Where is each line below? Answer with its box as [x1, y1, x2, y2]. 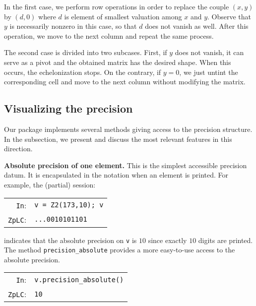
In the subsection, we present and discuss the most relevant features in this [4, 133, 232, 144]
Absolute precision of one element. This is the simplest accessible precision [4, 160, 247, 170]
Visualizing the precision [4, 101, 133, 116]
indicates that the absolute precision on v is [4, 235, 137, 245]
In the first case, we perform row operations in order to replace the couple [4, 1, 229, 11]
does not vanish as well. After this [145, 21, 249, 31]
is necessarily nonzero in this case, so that [9, 21, 137, 31]
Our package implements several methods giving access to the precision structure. [4, 123, 253, 134]
